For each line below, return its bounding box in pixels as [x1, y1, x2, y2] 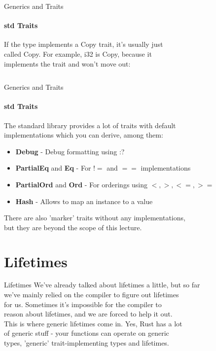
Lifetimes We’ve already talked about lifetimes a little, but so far [4, 280, 200, 290]
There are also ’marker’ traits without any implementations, [4, 212, 185, 223]
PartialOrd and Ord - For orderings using [15, 179, 148, 189]
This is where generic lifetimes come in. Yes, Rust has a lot [4, 318, 182, 328]
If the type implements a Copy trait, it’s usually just [4, 39, 163, 49]
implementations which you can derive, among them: [4, 130, 163, 140]
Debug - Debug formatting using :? [15, 146, 125, 156]
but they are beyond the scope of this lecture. [4, 222, 142, 232]
